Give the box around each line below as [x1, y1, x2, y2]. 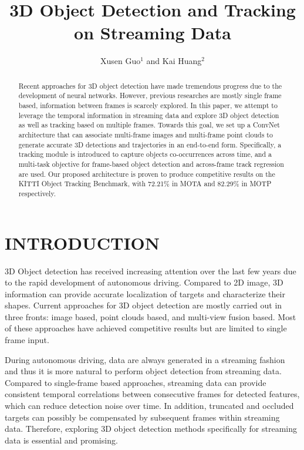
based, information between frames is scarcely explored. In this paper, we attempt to [18, 100, 278, 110]
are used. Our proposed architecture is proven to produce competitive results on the [18, 169, 275, 179]
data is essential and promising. [5, 434, 118, 446]
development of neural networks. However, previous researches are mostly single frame [18, 90, 282, 100]
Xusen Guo [100, 55, 141, 67]
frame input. [5, 334, 49, 346]
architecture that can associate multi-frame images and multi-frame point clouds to [18, 129, 273, 139]
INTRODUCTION [5, 230, 160, 254]
